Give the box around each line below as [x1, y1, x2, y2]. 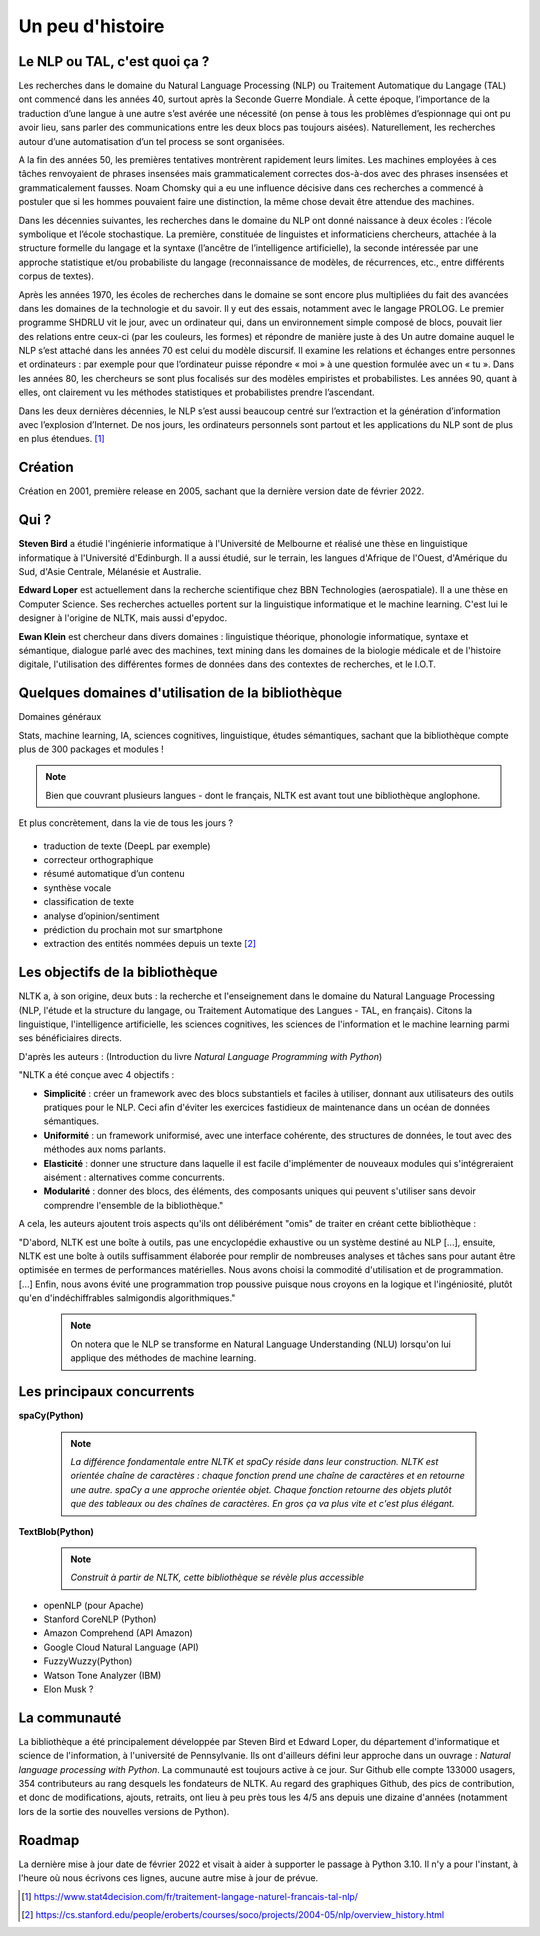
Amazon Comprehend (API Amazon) [43, 1627, 194, 1639]
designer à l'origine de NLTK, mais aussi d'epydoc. [18, 612, 228, 624]
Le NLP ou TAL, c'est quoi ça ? [18, 53, 210, 70]
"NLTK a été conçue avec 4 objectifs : [18, 1069, 175, 1081]
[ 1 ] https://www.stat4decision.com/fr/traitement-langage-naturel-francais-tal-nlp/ [21, 1890, 359, 1902]
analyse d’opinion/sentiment [43, 910, 160, 922]
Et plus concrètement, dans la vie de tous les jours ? [18, 817, 234, 829]
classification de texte [43, 896, 135, 908]
